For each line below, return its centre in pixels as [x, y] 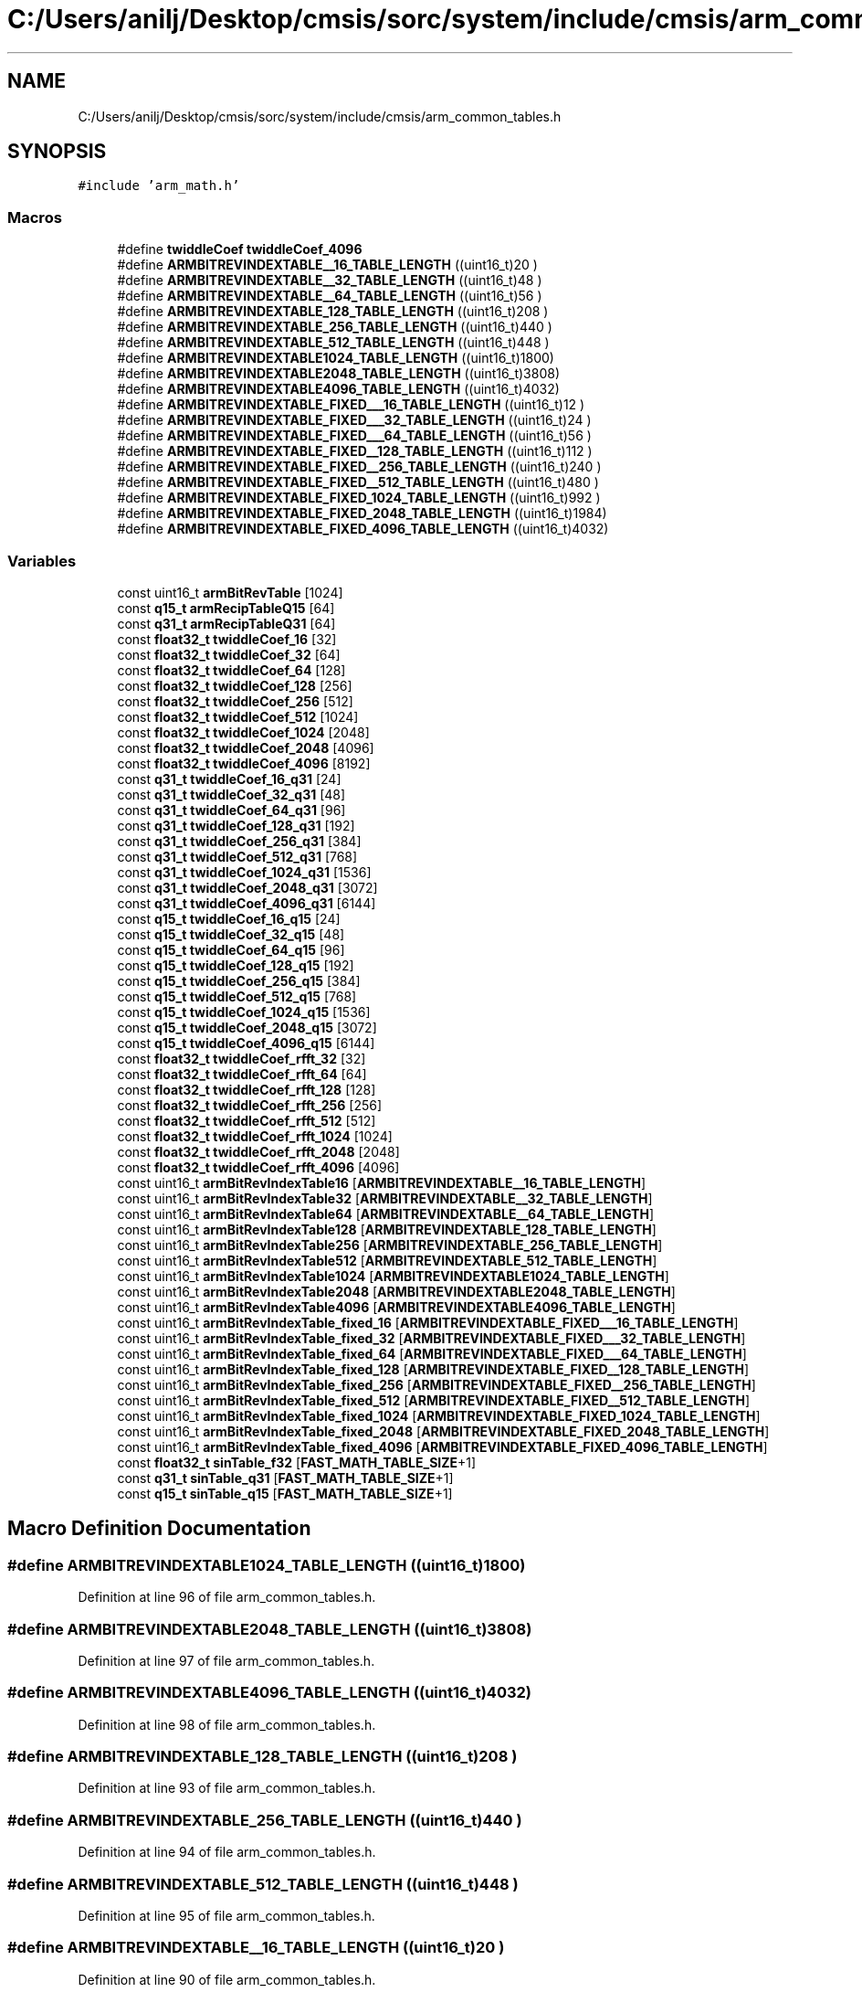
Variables [42, 561]
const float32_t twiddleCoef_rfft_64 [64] [242, 1074]
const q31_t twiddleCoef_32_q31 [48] [231, 794]
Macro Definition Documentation [159, 1529]
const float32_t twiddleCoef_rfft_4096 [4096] [258, 1167]
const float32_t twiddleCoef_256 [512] [235, 701]
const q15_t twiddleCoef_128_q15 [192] [236, 965]
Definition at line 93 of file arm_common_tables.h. [227, 1788]
